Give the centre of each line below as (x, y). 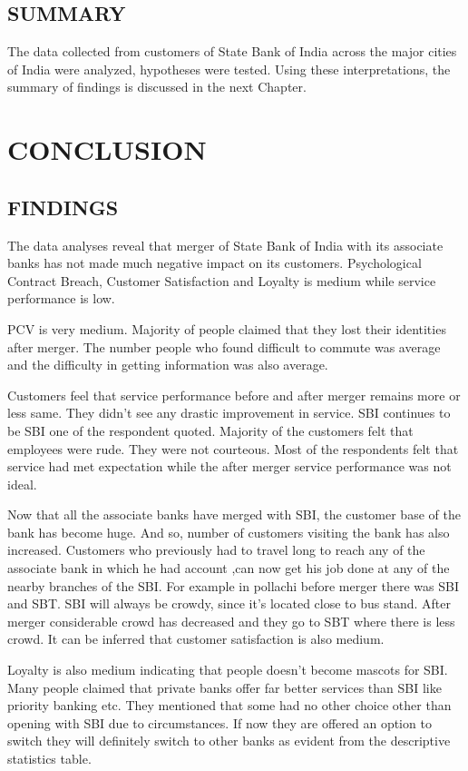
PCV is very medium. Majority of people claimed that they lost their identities (227, 328)
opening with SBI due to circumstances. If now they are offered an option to (219, 722)
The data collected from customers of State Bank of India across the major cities (232, 51)
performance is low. (61, 298)
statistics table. (49, 758)
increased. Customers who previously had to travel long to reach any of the (216, 550)
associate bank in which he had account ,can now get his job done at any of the (229, 568)
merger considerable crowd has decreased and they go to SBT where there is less (231, 621)
